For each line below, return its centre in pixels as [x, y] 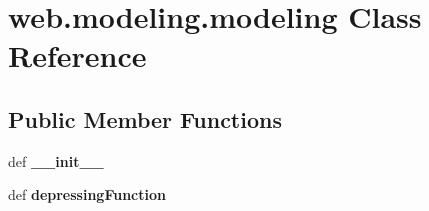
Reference [77, 55]
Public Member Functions [145, 118]
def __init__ [56, 160]
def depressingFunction [87, 194]
